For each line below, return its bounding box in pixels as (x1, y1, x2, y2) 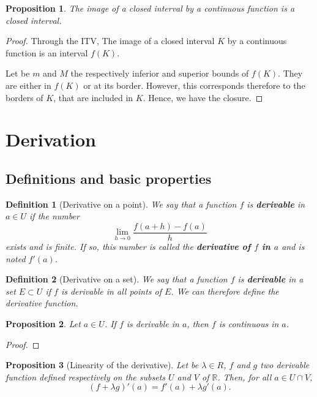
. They (278, 67, 303, 80)
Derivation (6, 127, 96, 152)
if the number (29, 210, 80, 222)
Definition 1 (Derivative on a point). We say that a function (6, 197, 237, 210)
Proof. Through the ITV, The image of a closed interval (6, 34, 215, 47)
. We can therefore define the (171, 284, 279, 297)
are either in (6, 78, 51, 91)
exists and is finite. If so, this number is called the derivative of (6, 240, 251, 252)
